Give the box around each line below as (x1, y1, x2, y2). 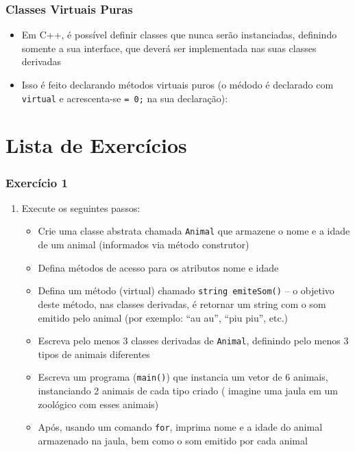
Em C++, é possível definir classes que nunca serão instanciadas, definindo (21, 27, 337, 42)
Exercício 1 (5, 174, 68, 191)
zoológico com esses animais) (38, 396, 159, 411)
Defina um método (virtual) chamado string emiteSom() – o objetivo (38, 283, 334, 298)
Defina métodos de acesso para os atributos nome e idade (38, 260, 279, 274)
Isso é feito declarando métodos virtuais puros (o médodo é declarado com (21, 78, 334, 91)
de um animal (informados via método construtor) (38, 237, 249, 252)
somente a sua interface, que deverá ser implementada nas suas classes (21, 40, 317, 55)
